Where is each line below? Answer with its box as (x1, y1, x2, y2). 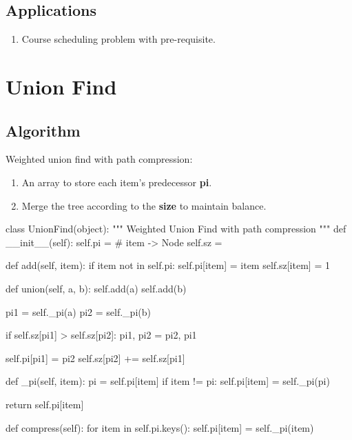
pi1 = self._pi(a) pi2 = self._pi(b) (6, 304, 151, 319)
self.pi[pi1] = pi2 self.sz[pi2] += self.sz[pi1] (6, 350, 185, 365)
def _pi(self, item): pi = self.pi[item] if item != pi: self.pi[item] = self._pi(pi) (6, 374, 330, 388)
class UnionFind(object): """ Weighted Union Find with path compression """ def (6, 221, 346, 236)
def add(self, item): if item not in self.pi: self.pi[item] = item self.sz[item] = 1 (6, 258, 330, 272)
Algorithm (6, 119, 81, 141)
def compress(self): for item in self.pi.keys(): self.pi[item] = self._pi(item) (6, 420, 314, 434)
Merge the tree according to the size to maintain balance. (21, 198, 267, 212)
